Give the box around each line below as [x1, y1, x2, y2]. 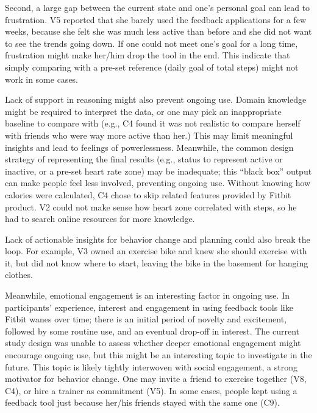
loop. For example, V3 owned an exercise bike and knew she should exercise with [5, 245, 307, 257]
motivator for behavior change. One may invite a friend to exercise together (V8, [5, 372, 307, 385]
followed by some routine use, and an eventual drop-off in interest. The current [5, 324, 300, 337]
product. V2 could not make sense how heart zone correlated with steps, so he [5, 200, 297, 213]
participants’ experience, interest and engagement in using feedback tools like [5, 300, 293, 313]
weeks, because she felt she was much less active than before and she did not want [5, 25, 312, 38]
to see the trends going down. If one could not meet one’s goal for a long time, [5, 36, 298, 49]
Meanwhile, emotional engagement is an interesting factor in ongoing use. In [5, 289, 290, 302]
